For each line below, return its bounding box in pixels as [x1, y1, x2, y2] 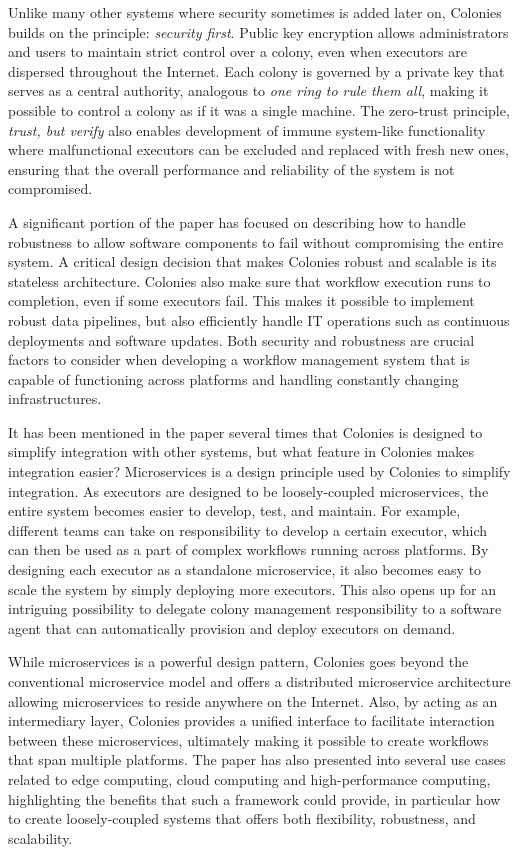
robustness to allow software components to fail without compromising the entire [8, 231, 504, 252]
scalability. [8, 827, 73, 848]
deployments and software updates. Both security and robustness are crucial [8, 329, 475, 350]
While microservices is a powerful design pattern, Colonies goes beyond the [8, 651, 469, 672]
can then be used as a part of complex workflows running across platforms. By [8, 539, 489, 560]
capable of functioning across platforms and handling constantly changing [8, 368, 459, 389]
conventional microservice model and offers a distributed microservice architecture [8, 671, 511, 691]
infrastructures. [8, 388, 102, 409]
